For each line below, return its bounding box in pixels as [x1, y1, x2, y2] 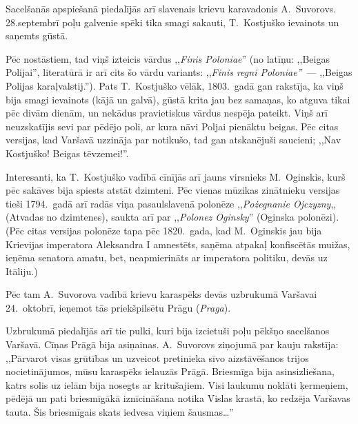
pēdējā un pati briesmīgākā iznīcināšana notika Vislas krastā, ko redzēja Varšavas [6, 391, 350, 405]
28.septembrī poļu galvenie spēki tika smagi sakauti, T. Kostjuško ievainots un [6, 14, 339, 29]
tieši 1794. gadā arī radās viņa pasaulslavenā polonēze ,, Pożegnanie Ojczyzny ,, [6, 196, 337, 210]
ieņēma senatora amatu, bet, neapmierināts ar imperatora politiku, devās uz [6, 250, 328, 265]
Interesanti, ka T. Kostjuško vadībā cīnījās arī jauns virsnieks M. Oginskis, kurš [6, 169, 346, 183]
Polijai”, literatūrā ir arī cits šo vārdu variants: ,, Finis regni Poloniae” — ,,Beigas [6, 65, 352, 79]
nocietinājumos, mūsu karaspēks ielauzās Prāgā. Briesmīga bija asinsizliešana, [6, 364, 335, 378]
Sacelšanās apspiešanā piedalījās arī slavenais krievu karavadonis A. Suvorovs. [6, 1, 337, 15]
